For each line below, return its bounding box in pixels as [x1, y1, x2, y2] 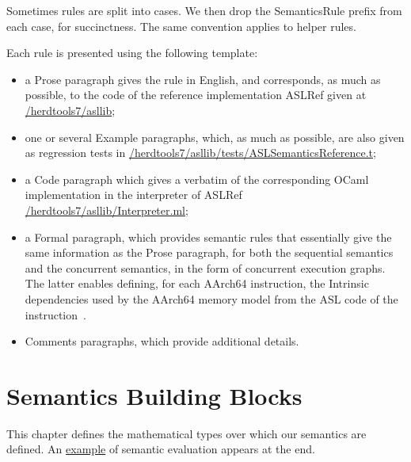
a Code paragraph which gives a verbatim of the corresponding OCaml [25, 170, 369, 187]
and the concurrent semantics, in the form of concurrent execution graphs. [25, 259, 386, 276]
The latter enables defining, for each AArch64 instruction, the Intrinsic [25, 275, 369, 292]
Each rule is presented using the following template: [6, 44, 258, 61]
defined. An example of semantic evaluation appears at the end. [6, 441, 315, 457]
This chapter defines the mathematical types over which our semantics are [6, 425, 367, 441]
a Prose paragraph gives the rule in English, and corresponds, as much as [25, 71, 381, 87]
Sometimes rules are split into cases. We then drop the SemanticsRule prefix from [6, 2, 402, 18]
